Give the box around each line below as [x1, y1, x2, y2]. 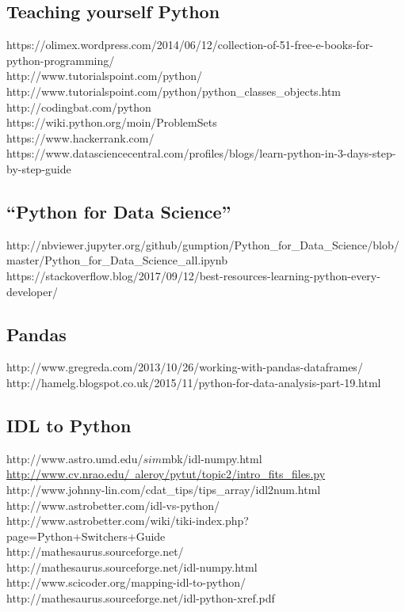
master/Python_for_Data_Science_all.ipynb [6, 252, 228, 268]
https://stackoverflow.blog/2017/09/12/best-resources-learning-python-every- [6, 267, 380, 283]
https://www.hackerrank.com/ [6, 129, 155, 146]
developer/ [6, 283, 58, 299]
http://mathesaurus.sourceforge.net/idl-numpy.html [6, 558, 258, 575]
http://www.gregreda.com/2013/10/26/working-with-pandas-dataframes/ [6, 359, 363, 375]
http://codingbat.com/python [6, 98, 151, 115]
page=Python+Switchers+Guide [6, 527, 166, 544]
